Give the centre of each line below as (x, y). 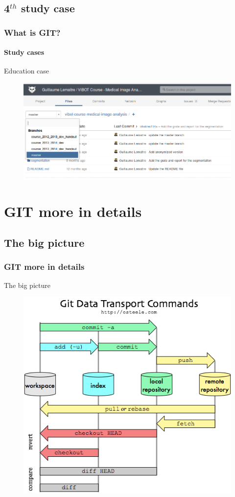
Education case (27, 71)
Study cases (24, 52)
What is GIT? (32, 32)
